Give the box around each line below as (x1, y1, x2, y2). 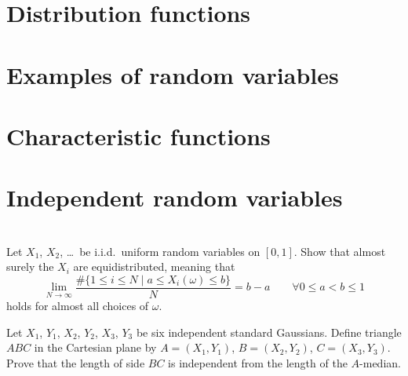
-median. (359, 354, 401, 371)
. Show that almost (293, 243, 386, 259)
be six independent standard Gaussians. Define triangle (136, 323, 402, 340)
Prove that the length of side (6, 354, 145, 371)
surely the (6, 258, 54, 275)
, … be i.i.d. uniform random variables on (60, 243, 260, 259)
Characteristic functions (6, 119, 271, 151)
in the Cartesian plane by (34, 339, 157, 356)
